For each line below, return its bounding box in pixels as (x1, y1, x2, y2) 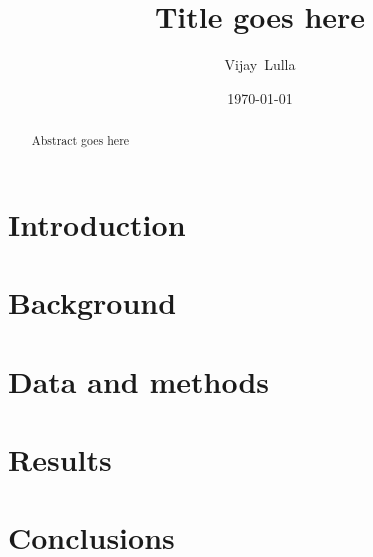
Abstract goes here (31, 132, 130, 149)
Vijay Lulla (224, 54, 296, 75)
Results (8, 438, 112, 479)
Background (8, 282, 177, 323)
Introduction (8, 203, 186, 244)
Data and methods (8, 360, 269, 401)
